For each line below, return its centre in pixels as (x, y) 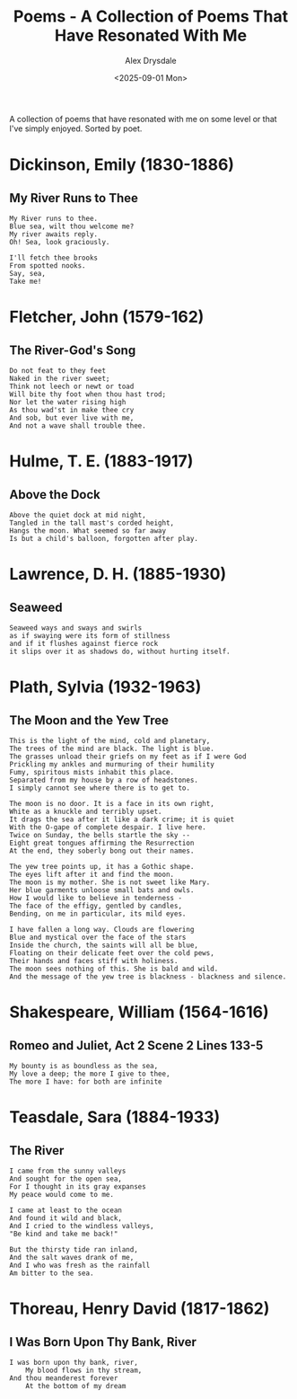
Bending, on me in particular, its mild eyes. (98, 914)
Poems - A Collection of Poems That (151, 17)
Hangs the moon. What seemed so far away (88, 531)
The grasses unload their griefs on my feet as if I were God (128, 757)
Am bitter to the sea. (52, 1273)
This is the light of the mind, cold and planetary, (110, 740)
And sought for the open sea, (66, 1179)
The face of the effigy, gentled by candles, (96, 906)
